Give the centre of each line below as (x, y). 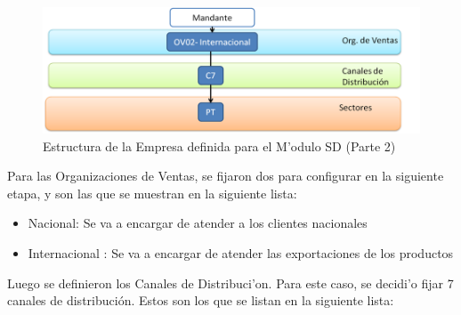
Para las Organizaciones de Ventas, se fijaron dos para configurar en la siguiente (226, 176)
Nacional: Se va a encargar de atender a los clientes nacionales (198, 223)
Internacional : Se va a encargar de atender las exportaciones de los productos (241, 252)
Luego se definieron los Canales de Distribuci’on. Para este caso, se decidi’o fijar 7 (230, 283)
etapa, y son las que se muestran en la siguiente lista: (152, 193)
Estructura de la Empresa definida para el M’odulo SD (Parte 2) (219, 145)
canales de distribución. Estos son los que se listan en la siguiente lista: (201, 300)
